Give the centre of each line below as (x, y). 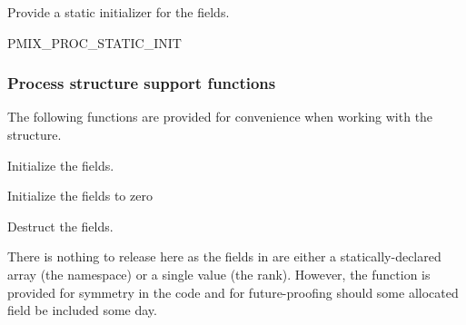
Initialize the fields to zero (80, 196)
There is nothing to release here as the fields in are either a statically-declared (224, 256)
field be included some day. (82, 310)
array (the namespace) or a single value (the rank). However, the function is (219, 274)
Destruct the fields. (60, 226)
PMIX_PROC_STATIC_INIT (94, 42)
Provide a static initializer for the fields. (119, 12)
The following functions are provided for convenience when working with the (220, 117)
